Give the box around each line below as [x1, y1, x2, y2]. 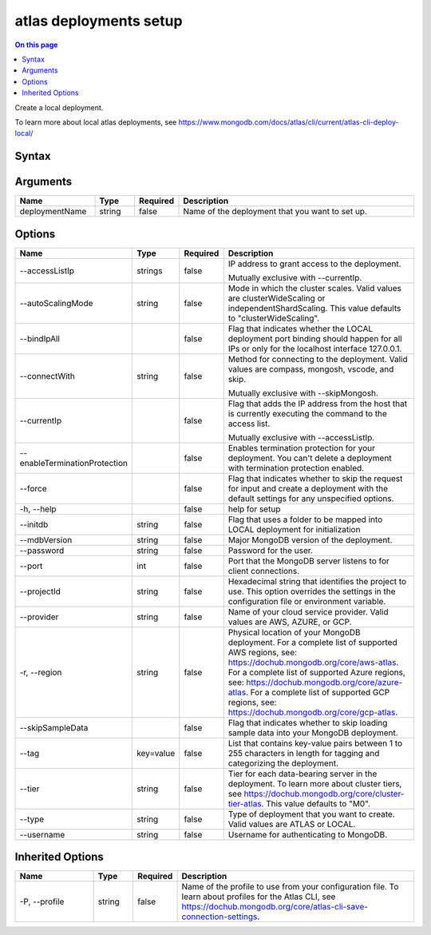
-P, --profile [19, 896, 65, 907]
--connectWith [19, 370, 75, 381]
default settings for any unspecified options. [227, 492, 394, 503]
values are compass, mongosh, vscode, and [227, 364, 394, 375]
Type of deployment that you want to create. [227, 808, 395, 819]
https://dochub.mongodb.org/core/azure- [246, 676, 403, 687]
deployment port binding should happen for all [227, 332, 402, 344]
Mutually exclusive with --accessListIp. [227, 432, 375, 443]
